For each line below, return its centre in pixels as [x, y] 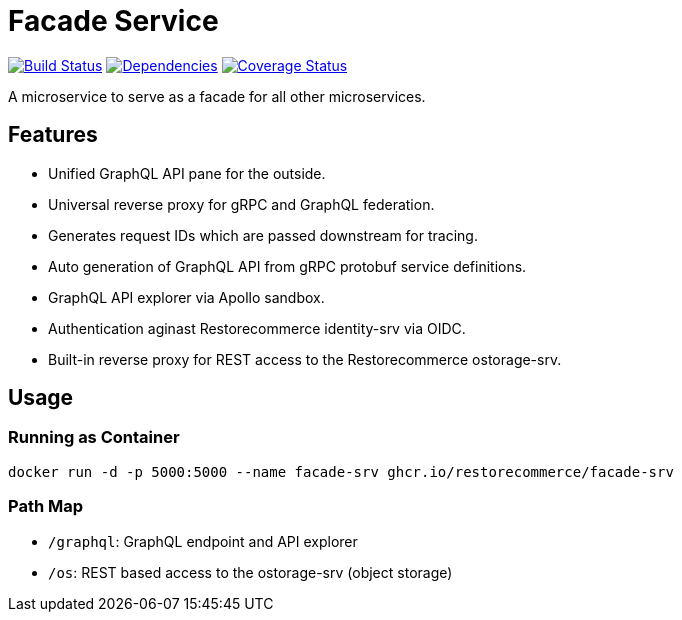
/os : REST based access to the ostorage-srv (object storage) [250, 572]
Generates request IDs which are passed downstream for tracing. [263, 235]
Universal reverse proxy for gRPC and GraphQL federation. [241, 204]
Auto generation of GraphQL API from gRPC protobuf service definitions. [287, 266]
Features [53, 135]
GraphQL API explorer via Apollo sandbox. [186, 297]
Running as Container [94, 437]
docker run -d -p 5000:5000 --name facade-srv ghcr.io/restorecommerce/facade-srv [341, 471]
